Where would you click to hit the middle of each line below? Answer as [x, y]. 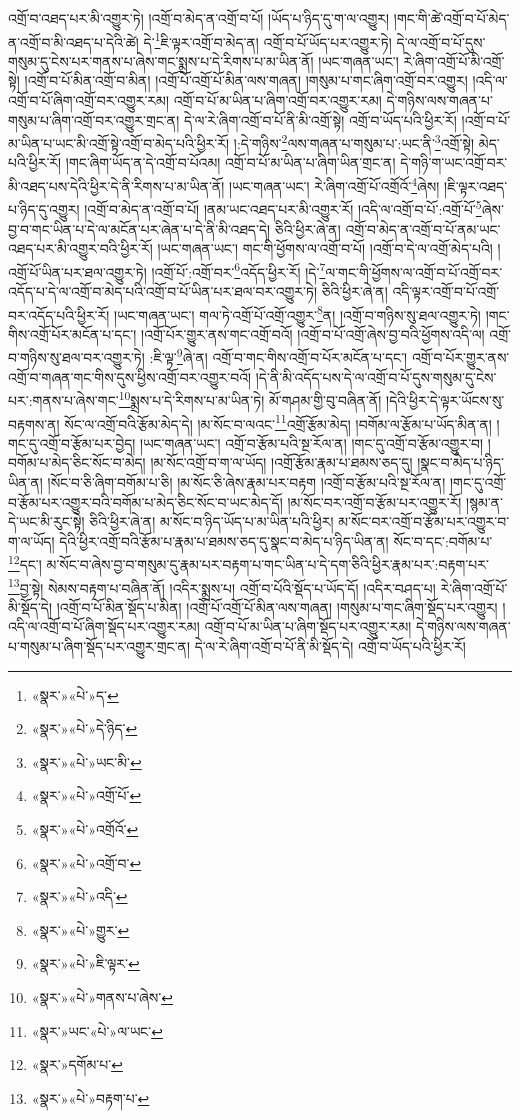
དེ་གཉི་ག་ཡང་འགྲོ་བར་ [454, 162]
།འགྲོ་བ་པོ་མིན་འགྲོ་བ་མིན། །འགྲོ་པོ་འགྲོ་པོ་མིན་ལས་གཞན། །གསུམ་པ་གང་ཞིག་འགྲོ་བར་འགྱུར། [246, 80]
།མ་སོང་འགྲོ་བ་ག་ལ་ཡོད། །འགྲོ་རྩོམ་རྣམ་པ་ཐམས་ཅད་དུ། [281, 462]
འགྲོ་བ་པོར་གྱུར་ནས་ [460, 357]
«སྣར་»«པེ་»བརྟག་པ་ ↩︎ [90, 1097]
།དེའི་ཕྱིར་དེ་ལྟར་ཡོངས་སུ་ [445, 399]
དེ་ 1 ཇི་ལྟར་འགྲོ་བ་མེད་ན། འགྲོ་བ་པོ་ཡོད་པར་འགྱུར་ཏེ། [267, 40]
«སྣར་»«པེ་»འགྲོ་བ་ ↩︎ [86, 862]
